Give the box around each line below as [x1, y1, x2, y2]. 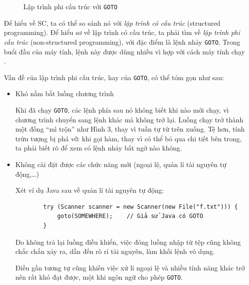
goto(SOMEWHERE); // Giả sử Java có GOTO [57, 213, 203, 220]
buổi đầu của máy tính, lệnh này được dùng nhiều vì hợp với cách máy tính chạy [4, 46, 245, 56]
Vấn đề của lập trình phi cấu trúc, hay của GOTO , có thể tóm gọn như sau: [4, 72, 224, 82]
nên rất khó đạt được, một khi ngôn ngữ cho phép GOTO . [15, 272, 183, 282]
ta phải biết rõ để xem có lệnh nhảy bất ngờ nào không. [15, 143, 182, 153]
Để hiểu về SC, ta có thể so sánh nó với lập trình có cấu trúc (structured [4, 17, 221, 28]
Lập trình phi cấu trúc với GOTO [23, 1, 117, 11]
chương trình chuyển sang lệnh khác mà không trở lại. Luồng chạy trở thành [15, 114, 244, 124]
